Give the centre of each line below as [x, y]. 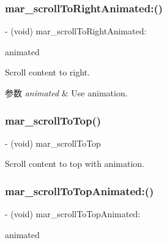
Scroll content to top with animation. [75, 164]
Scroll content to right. [47, 72]
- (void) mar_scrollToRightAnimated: [76, 31]
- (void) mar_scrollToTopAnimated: [73, 214]
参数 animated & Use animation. [66, 93]
